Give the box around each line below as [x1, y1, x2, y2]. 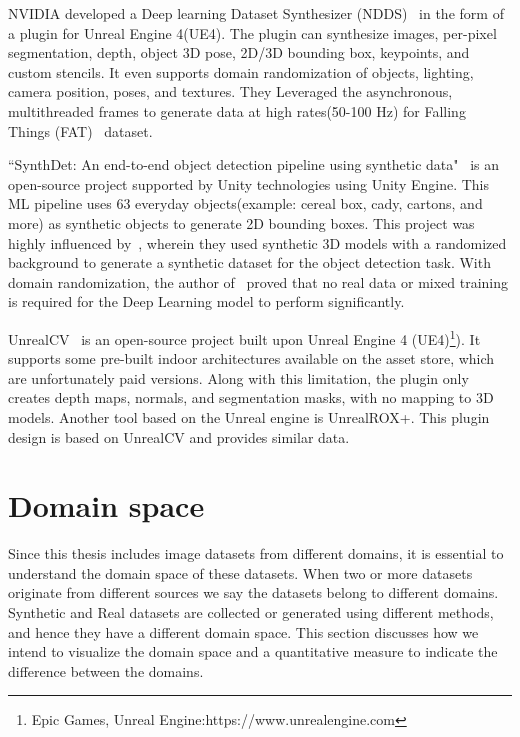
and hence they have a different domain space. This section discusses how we [8, 621, 479, 642]
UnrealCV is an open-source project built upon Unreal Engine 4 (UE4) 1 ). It [8, 325, 481, 349]
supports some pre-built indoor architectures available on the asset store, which [8, 348, 495, 369]
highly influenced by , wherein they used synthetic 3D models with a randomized [8, 232, 507, 253]
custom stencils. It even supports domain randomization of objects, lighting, [8, 61, 474, 82]
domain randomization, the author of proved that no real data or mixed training [8, 271, 509, 292]
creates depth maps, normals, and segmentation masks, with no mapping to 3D [8, 387, 494, 408]
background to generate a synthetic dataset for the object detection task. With [8, 252, 491, 273]
